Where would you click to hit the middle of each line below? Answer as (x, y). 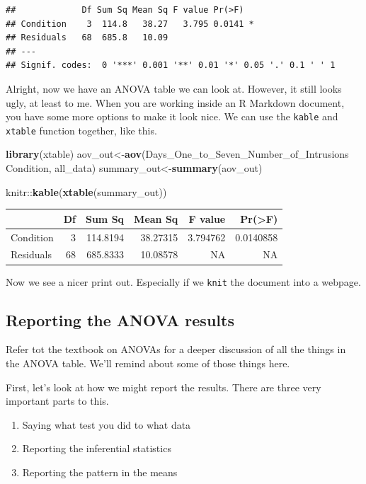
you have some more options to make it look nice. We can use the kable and (172, 116)
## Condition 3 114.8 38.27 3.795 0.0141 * (130, 24)
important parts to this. (57, 401)
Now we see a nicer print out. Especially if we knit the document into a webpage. (183, 281)
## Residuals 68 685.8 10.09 (87, 38)
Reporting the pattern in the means (100, 472)
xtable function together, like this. (81, 130)
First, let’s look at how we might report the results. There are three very (164, 387)
